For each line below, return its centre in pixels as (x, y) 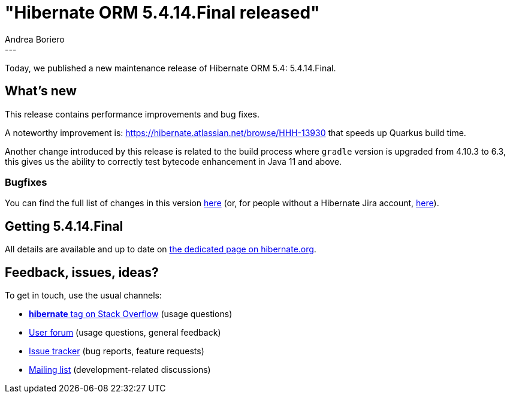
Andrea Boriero (35, 39)
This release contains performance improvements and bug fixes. (132, 114)
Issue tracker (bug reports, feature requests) (117, 351)
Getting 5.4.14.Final (64, 226)
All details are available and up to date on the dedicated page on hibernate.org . (161, 249)
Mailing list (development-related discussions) (120, 370)
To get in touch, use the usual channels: (84, 296)
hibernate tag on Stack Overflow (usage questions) (131, 314)
